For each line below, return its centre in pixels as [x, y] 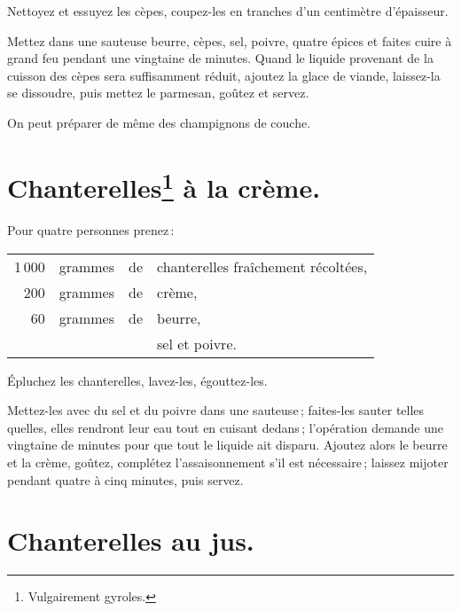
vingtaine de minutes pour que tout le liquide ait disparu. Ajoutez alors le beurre [227, 445]
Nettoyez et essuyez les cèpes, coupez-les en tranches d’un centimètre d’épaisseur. [228, 11]
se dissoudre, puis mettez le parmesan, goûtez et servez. [158, 93]
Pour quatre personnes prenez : [91, 230]
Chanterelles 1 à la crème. [164, 185]
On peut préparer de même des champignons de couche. [159, 122]
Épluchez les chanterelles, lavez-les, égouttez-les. [137, 380]
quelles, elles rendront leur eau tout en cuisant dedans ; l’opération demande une [226, 427]
